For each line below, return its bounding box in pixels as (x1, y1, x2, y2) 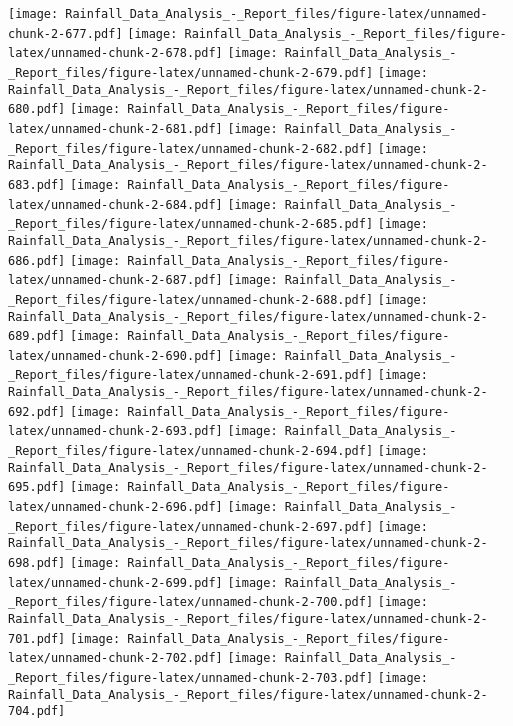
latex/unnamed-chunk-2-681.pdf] (8, 121, 223, 136)
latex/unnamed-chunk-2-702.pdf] (8, 651, 223, 666)
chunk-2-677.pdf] (8, 26, 123, 41)
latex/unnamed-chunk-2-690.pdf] (8, 348, 223, 363)
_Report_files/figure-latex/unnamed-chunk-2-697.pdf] (8, 519, 374, 534)
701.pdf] (8, 631, 66, 646)
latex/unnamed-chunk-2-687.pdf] (8, 273, 223, 288)
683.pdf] (8, 177, 66, 192)
